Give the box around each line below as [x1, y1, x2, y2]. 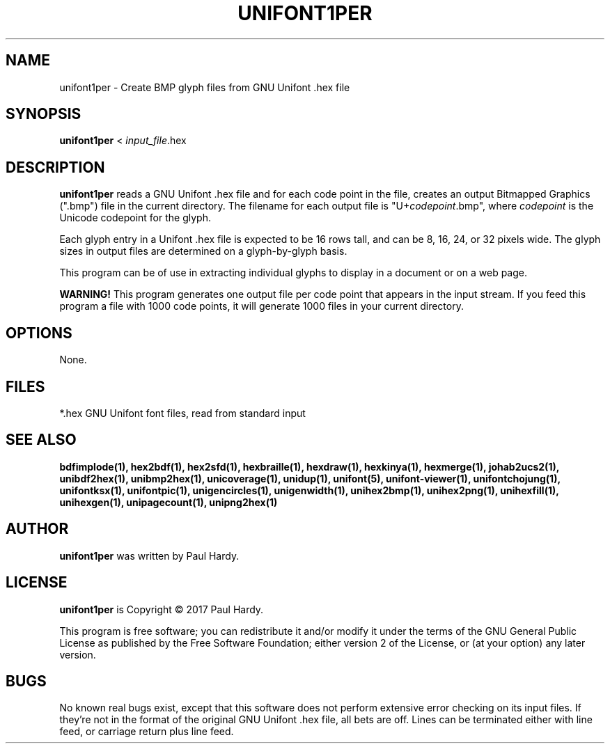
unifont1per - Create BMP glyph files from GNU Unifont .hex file [59, 81, 350, 93]
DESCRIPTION [6, 158, 105, 176]
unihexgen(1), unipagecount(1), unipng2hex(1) [59, 496, 278, 508]
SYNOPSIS [6, 105, 81, 123]
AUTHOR [6, 520, 69, 538]
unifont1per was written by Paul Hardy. [59, 549, 240, 562]
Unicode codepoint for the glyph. [59, 212, 211, 224]
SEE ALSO [6, 431, 77, 449]
